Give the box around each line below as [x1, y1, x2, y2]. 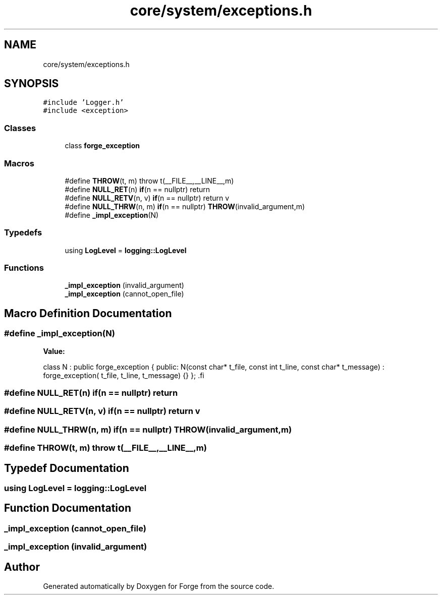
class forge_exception [65, 141, 140, 150]
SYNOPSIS [4, 77, 59, 90]
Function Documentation [4, 502, 131, 515]
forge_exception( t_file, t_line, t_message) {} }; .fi [43, 371, 204, 380]
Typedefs [4, 227, 42, 238]
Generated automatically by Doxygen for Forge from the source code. [43, 582, 274, 591]
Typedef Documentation [4, 461, 129, 474]
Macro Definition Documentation [4, 307, 172, 320]
